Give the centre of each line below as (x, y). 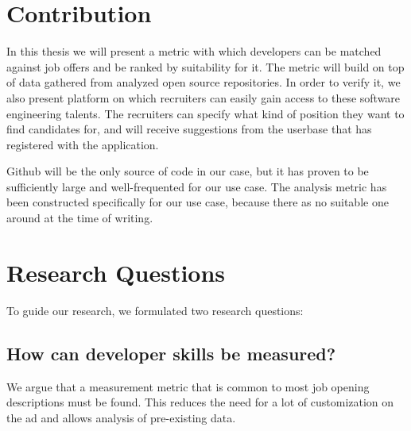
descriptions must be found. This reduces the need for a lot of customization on (200, 402)
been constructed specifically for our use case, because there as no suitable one (198, 202)
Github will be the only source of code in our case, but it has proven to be (188, 171)
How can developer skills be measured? (171, 353)
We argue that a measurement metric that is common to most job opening (188, 386)
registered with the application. (83, 144)
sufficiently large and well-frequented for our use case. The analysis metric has (197, 186)
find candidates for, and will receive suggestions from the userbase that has (189, 129)
